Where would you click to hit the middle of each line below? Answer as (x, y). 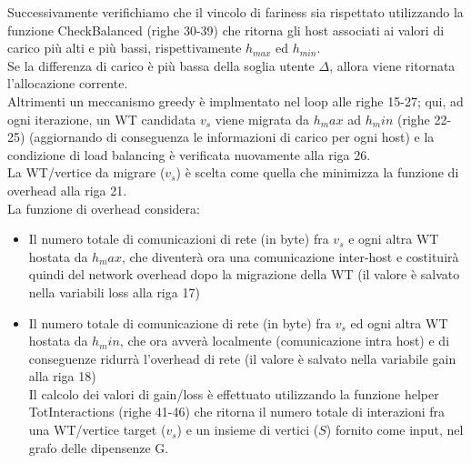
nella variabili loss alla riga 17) (114, 292)
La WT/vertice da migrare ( (86, 172)
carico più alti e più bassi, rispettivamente (125, 48)
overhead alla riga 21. (67, 190)
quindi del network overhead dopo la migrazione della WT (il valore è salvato (244, 274)
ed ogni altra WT (399, 322)
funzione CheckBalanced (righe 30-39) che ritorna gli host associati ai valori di (226, 30)
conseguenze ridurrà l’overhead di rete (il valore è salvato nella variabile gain (242, 358)
